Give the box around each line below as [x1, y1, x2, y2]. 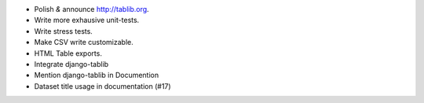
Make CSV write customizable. [34, 38, 133, 47]
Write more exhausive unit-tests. [34, 16, 140, 25]
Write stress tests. [34, 26, 93, 35]
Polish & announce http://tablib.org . [34, 5, 149, 13]
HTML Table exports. [34, 48, 102, 58]
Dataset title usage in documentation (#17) [34, 81, 172, 90]
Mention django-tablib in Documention [34, 71, 159, 80]
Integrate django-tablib [34, 59, 109, 68]
